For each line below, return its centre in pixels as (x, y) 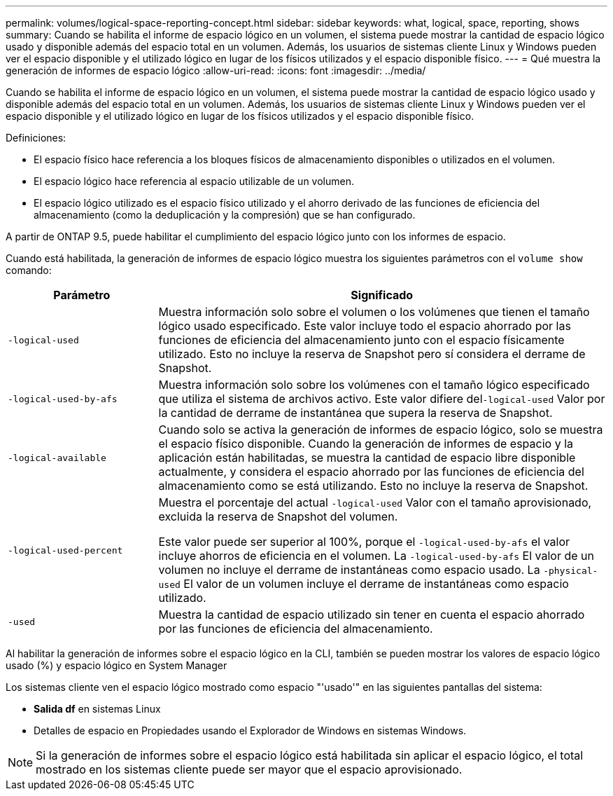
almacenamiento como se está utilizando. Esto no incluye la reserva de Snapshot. (373, 486)
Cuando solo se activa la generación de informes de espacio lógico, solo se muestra (381, 430)
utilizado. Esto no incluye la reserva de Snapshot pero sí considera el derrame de (372, 354)
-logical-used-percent (65, 550)
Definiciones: (36, 138)
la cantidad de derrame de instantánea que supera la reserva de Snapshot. (355, 413)
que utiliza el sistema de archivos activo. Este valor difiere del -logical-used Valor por (382, 399)
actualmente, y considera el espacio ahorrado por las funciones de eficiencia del (371, 472)
